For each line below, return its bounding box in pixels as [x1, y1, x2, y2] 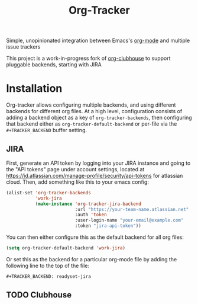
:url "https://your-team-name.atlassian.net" [74, 206, 189, 212]
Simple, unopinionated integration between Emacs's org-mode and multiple [6, 37, 190, 44]
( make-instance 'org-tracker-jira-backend [35, 201, 142, 207]
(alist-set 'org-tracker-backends [6, 190, 92, 196]
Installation [6, 82, 63, 95]
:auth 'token [74, 212, 108, 218]
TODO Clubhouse [6, 290, 72, 300]
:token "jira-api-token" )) [74, 223, 142, 229]
